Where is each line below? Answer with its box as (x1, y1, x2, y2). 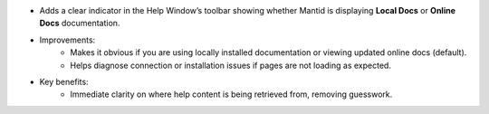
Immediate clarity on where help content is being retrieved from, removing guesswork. (70, 89, 393, 100)
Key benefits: (39, 76, 90, 87)
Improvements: (39, 34, 96, 45)
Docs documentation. (39, 18, 120, 29)
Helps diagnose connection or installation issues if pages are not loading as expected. (70, 60, 391, 71)
